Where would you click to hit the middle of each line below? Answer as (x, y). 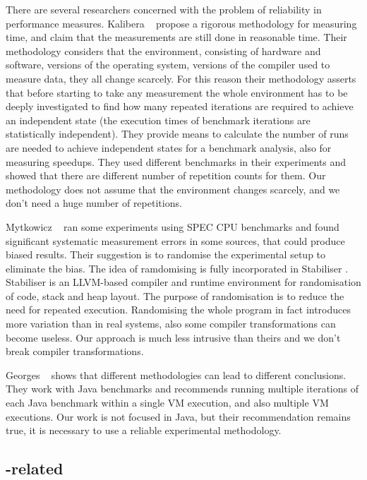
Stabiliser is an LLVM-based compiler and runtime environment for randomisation (183, 282)
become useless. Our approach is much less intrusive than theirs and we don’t (173, 337)
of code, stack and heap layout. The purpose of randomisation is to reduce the (175, 295)
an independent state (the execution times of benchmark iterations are (158, 120)
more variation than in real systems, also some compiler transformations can (171, 324)
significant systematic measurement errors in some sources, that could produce (175, 240)
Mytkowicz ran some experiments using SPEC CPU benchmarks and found (173, 226)
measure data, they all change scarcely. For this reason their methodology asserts (181, 78)
